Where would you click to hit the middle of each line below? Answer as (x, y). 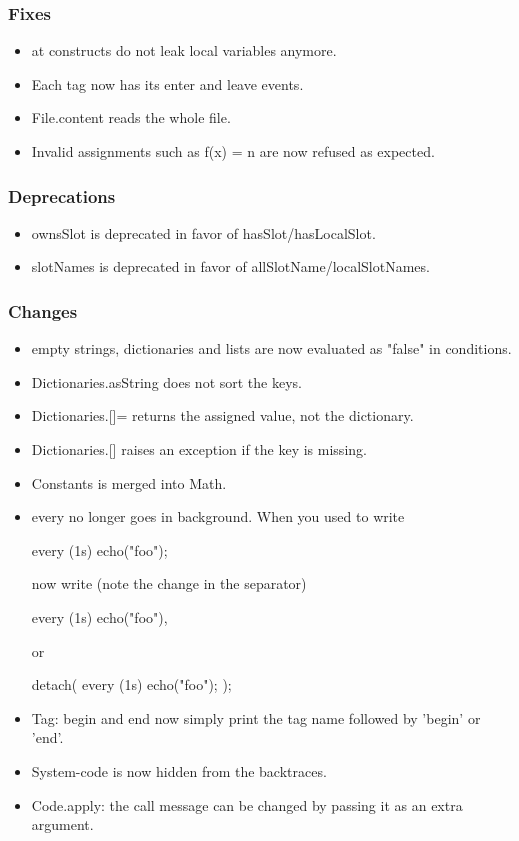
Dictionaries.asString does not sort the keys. (166, 381)
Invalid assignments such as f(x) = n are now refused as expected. (233, 151)
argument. (62, 824)
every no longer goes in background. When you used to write (218, 516)
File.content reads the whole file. (131, 117)
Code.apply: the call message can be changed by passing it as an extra (247, 804)
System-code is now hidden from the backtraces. (179, 770)
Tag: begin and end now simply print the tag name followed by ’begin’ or (256, 717)
